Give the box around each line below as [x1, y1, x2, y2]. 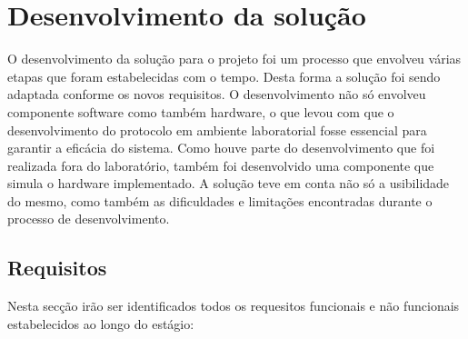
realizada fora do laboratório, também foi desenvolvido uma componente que [7, 155, 434, 174]
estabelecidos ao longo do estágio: [7, 314, 194, 333]
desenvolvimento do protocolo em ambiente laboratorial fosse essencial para [7, 120, 427, 139]
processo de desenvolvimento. [7, 209, 170, 228]
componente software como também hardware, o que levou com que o [7, 102, 394, 121]
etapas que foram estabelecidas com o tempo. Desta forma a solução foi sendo [7, 66, 441, 85]
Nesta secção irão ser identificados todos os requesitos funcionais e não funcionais [7, 296, 460, 315]
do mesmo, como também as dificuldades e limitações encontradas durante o [7, 191, 433, 210]
